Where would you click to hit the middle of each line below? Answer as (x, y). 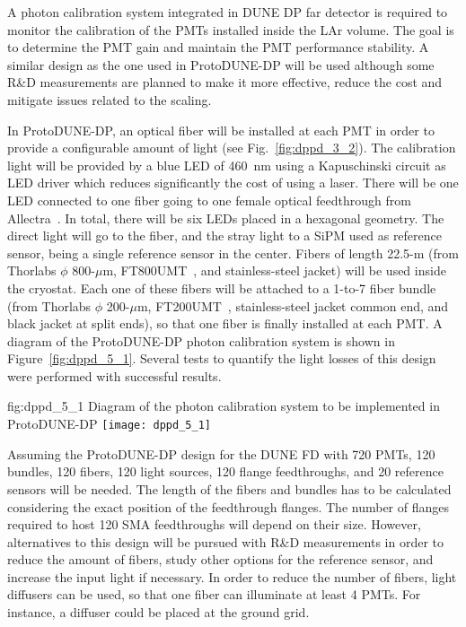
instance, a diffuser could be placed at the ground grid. (158, 612)
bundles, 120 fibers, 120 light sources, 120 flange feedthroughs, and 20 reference (225, 471)
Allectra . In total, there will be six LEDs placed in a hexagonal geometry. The (226, 218)
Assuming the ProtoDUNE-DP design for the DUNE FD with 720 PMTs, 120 (221, 453)
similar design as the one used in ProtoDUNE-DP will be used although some (221, 64)
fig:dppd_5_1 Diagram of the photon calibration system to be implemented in (224, 406)
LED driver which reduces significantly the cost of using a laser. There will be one (233, 183)
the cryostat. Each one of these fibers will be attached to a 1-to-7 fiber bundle (222, 287)
